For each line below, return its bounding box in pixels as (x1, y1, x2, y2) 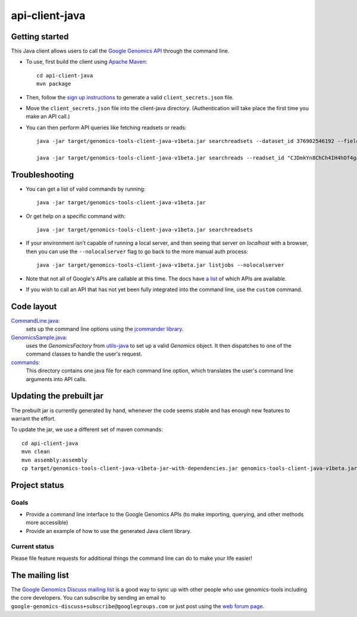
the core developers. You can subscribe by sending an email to (11, 594, 166, 602)
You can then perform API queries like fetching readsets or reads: (26, 124, 187, 131)
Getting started (11, 32, 69, 42)
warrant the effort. (11, 415, 56, 422)
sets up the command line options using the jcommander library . (26, 325, 184, 333)
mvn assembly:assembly (21, 456, 88, 463)
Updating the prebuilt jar (11, 391, 104, 401)
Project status (11, 480, 65, 490)
